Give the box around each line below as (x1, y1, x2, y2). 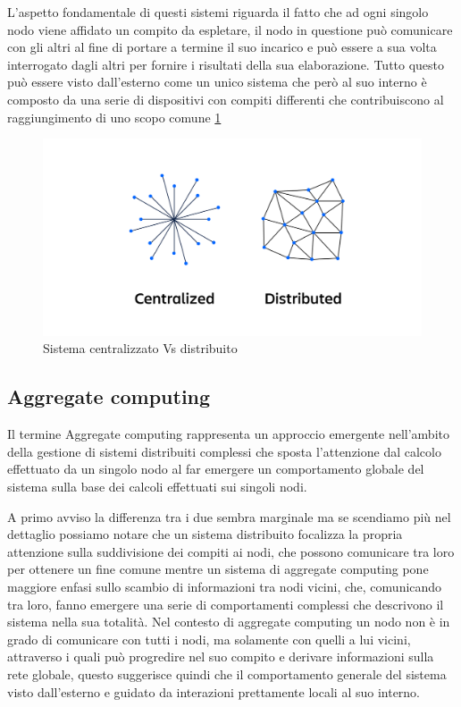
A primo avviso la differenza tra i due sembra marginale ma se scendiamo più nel (7, 507, 451, 526)
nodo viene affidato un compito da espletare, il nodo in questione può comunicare (7, 20, 453, 38)
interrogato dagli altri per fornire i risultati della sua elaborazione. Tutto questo (7, 55, 445, 73)
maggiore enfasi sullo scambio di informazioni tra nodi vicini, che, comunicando (7, 577, 442, 595)
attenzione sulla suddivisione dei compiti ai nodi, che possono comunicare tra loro (7, 542, 455, 560)
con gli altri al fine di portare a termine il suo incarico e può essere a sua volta (7, 38, 437, 56)
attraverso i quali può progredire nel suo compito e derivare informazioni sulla (7, 647, 434, 666)
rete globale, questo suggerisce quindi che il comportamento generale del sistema (7, 664, 447, 683)
